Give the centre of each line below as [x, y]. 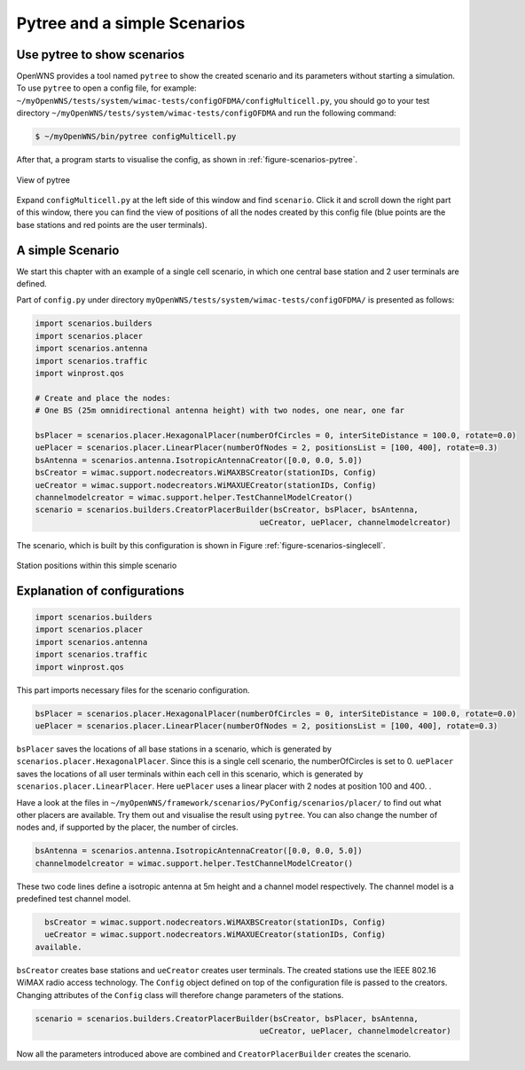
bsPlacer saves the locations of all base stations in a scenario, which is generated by [174, 749]
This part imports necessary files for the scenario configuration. [133, 690]
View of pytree [43, 180]
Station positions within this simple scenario [97, 566]
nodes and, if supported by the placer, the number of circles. [127, 827]
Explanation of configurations [101, 590]
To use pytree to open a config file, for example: [106, 88]
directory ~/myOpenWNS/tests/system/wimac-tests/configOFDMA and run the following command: [206, 113]
